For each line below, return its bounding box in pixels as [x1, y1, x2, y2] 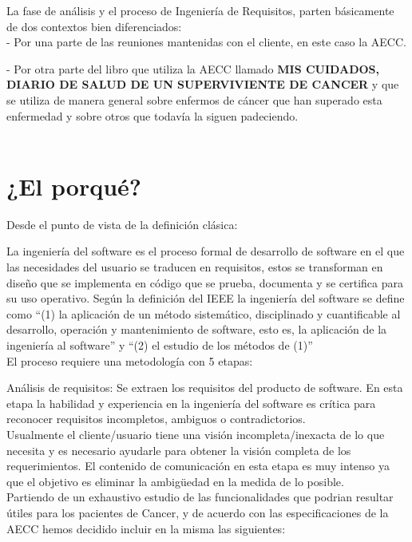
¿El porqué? [6, 169, 142, 202]
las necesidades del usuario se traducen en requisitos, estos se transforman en [6, 259, 383, 275]
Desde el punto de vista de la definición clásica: [6, 216, 238, 232]
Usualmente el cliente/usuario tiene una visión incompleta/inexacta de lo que [6, 426, 385, 442]
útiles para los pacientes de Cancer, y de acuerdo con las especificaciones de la [6, 504, 389, 520]
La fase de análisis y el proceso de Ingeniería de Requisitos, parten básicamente [6, 2, 394, 18]
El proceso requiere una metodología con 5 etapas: [6, 352, 253, 369]
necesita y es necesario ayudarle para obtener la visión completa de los [6, 441, 351, 458]
